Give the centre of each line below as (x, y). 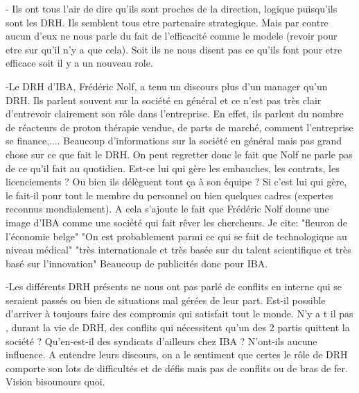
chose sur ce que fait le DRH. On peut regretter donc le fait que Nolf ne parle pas (179, 154)
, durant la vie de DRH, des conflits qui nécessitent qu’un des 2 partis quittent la (178, 327)
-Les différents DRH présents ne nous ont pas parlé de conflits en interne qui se (174, 286)
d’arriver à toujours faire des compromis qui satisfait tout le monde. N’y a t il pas (179, 313)
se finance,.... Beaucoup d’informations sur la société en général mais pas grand (174, 141)
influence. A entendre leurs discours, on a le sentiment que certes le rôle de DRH (177, 354)
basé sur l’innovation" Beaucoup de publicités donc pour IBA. (137, 263)
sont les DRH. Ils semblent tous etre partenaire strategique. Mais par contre (167, 22)
